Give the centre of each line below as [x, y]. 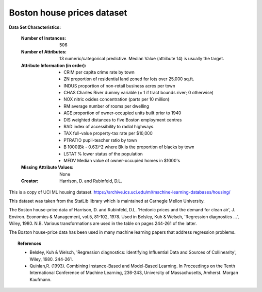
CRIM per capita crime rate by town [99, 72]
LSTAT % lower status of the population [103, 154]
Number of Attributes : [44, 52]
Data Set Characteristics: [35, 27]
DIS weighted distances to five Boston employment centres [123, 120]
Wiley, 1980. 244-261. [51, 259]
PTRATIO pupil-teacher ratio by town [100, 140]
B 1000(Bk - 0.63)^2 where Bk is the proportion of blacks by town [129, 147]
